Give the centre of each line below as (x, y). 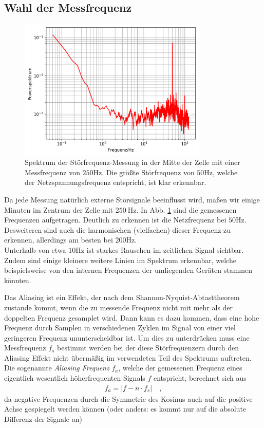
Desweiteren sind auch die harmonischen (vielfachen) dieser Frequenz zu (118, 229)
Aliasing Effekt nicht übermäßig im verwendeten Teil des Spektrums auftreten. (128, 357)
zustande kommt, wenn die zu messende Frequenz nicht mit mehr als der (119, 307)
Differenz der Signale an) (43, 418)
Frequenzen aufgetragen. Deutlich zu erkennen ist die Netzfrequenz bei (115, 220)
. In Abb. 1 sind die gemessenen (186, 209)
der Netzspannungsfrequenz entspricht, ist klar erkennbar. (116, 182)
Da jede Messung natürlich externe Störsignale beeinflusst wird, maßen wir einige (132, 199)
